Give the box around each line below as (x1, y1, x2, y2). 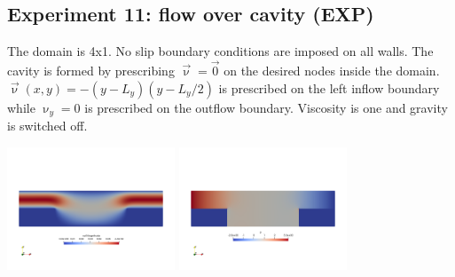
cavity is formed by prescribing (7, 61, 175, 80)
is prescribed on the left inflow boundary (218, 78, 440, 97)
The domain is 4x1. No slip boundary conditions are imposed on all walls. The (7, 42, 434, 60)
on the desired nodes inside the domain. (224, 61, 440, 80)
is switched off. (7, 116, 88, 135)
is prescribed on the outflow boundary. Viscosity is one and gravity (84, 98, 448, 116)
